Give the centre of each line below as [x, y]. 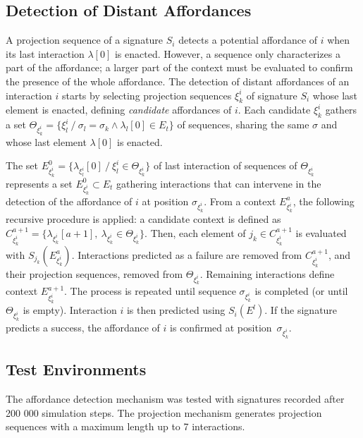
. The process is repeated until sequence [150, 291]
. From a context [240, 201]
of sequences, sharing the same [243, 124]
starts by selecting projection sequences [147, 95]
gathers [341, 110]
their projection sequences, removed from [94, 273]
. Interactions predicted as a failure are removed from [187, 254]
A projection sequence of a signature [85, 40]
